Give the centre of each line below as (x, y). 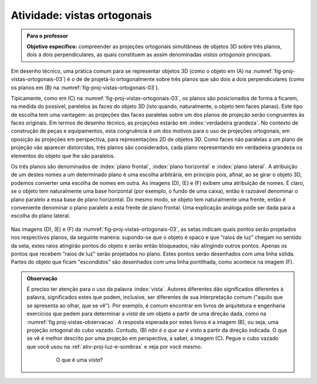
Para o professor (48, 36)
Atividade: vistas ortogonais (81, 15)
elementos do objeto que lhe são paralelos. (63, 156)
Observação (42, 278)
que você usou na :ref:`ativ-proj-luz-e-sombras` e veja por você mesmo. (114, 346)
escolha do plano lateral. (41, 216)
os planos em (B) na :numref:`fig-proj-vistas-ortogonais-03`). (85, 87)
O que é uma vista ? (79, 360)
